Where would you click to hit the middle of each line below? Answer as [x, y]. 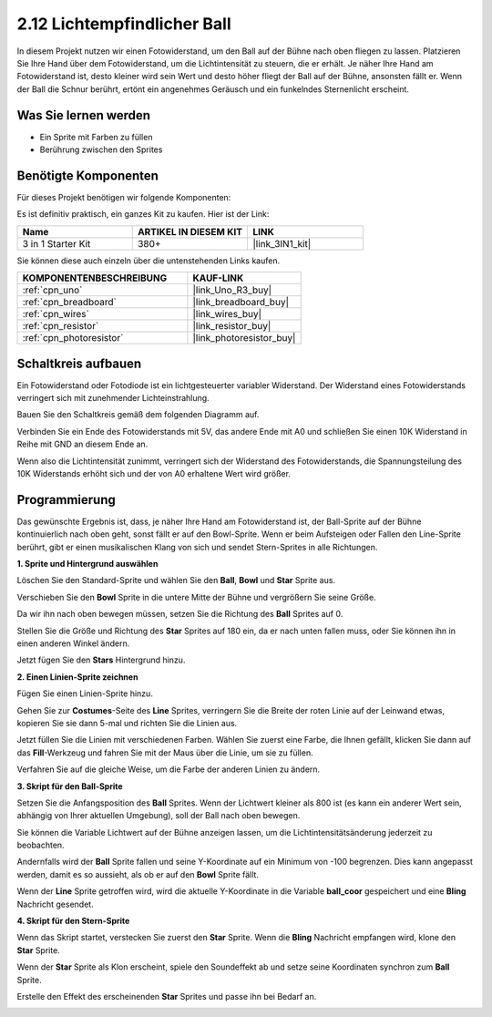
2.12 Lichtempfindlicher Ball [124, 24]
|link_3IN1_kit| [282, 243]
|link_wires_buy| [227, 314]
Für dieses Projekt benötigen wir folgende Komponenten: [124, 197]
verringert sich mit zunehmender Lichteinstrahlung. [113, 398]
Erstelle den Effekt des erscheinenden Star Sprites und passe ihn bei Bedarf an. [167, 996]
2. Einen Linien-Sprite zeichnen [77, 677]
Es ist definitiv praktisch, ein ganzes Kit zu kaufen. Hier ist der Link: [143, 214]
